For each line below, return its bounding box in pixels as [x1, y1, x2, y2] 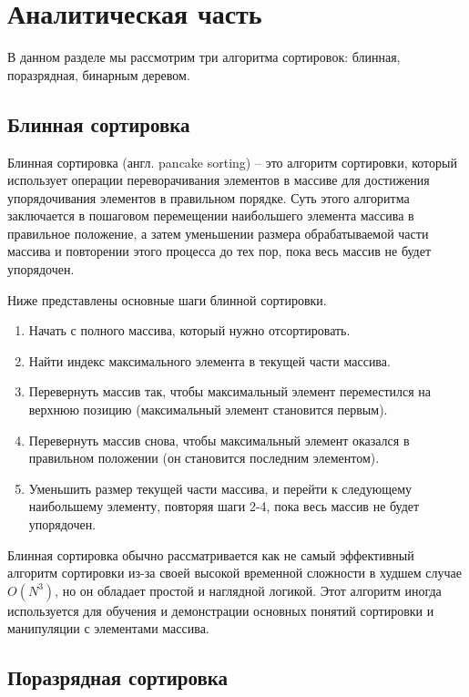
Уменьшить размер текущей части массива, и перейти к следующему [28, 478, 413, 497]
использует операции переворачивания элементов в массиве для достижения [7, 170, 430, 190]
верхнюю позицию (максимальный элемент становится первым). [28, 400, 388, 419]
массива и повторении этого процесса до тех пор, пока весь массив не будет [7, 241, 432, 261]
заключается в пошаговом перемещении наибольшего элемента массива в [7, 206, 414, 225]
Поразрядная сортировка [7, 663, 229, 692]
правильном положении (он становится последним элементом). [28, 448, 380, 467]
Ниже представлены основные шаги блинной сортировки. [7, 290, 327, 309]
